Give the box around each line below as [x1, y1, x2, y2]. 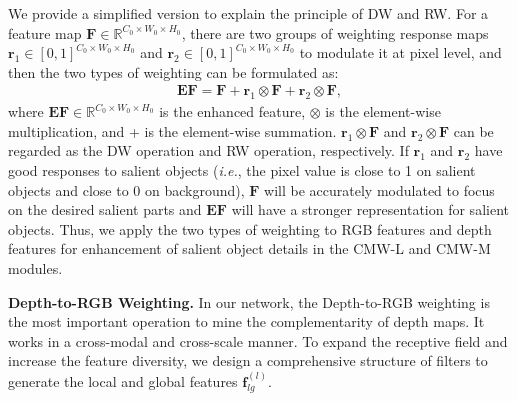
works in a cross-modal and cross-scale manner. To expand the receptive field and [8, 330, 508, 351]
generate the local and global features [8, 370, 238, 391]
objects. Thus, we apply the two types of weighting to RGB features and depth [8, 218, 492, 239]
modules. [8, 257, 63, 278]
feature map [8, 22, 82, 43]
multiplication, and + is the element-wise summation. [8, 120, 337, 141]
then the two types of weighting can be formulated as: [8, 61, 339, 82]
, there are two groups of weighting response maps [181, 22, 489, 43]
